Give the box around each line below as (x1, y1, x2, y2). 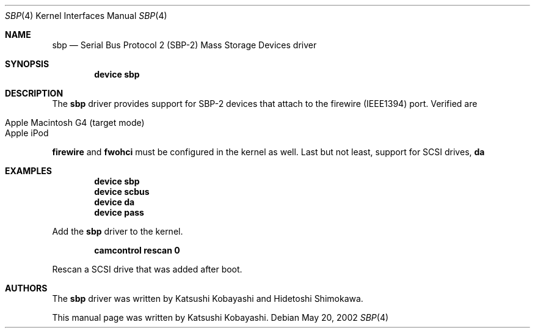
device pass (94, 207, 144, 218)
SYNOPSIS (5, 59, 49, 69)
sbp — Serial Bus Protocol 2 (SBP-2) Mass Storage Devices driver (52, 40, 317, 50)
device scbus (94, 186, 150, 197)
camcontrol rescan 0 (94, 245, 180, 255)
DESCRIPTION (5, 88, 64, 98)
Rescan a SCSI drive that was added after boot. (52, 264, 242, 274)
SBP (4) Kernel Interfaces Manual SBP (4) (5, 10, 167, 21)
